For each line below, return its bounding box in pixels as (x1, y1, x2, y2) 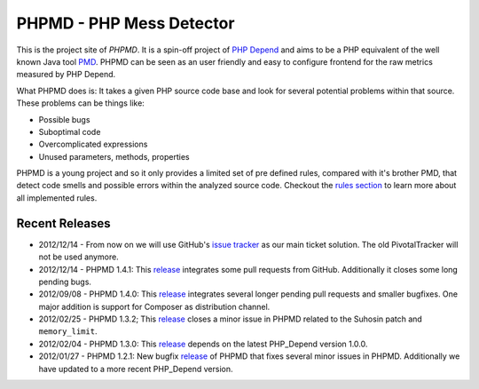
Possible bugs (38, 114, 90, 124)
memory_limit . (38, 326, 98, 337)
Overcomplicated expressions (38, 139, 148, 150)
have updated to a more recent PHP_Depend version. (38, 363, 233, 374)
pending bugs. (38, 276, 92, 287)
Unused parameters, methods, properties (38, 151, 190, 162)
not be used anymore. (38, 251, 119, 262)
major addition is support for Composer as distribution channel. (38, 301, 271, 312)
